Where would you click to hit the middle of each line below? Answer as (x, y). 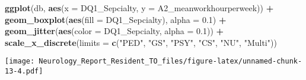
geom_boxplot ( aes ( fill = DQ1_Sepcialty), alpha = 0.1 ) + (116, 19)
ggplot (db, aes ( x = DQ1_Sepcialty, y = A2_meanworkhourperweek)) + (139, 8)
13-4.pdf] (24, 71)
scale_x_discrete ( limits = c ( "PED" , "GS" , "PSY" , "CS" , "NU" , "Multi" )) (141, 42)
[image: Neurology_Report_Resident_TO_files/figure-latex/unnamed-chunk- (154, 61)
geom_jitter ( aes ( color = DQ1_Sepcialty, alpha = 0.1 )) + (114, 31)
